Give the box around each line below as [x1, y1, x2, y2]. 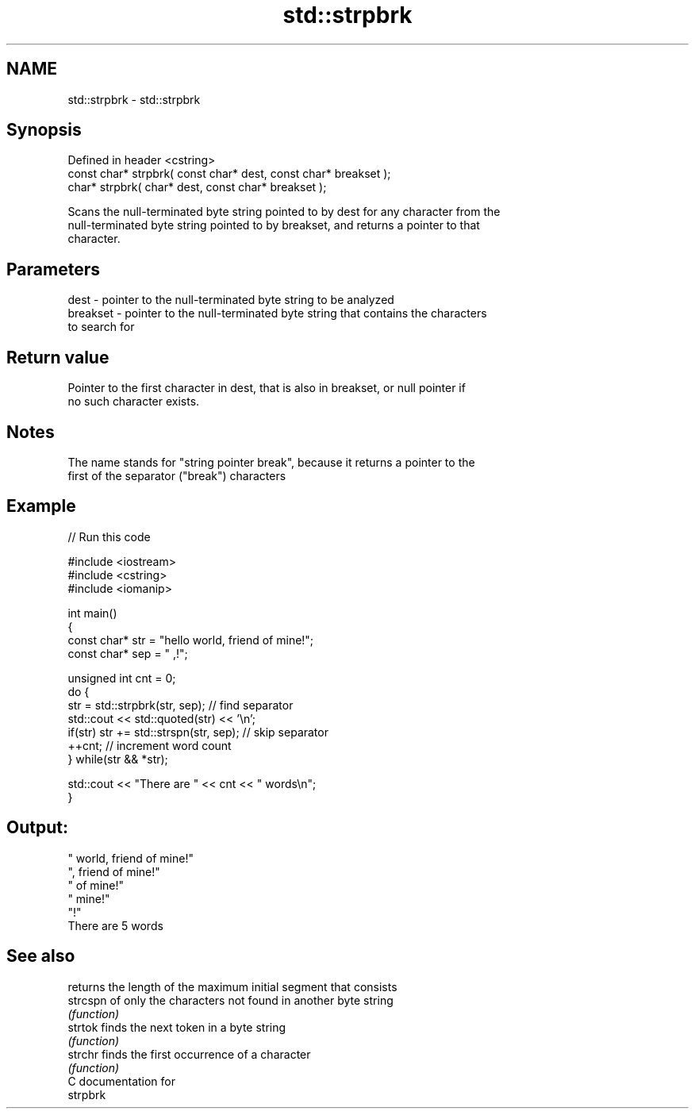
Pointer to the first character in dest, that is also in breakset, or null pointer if [67, 381, 466, 395]
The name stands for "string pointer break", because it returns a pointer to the [67, 455, 475, 469]
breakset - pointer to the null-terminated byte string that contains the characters [67, 306, 487, 321]
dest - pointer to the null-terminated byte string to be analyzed [67, 293, 394, 307]
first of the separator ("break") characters [67, 468, 286, 483]
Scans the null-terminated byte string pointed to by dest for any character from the [67, 205, 501, 219]
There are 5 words [67, 918, 163, 932]
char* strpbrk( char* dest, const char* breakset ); [67, 180, 327, 194]
